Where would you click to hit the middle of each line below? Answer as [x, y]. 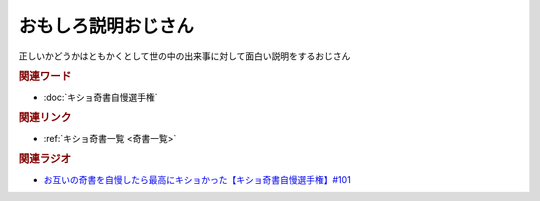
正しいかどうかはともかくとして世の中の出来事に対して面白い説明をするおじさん [184, 56]
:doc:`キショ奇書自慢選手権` [101, 97]
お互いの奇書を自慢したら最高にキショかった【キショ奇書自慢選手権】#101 [197, 179]
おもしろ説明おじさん [106, 26]
